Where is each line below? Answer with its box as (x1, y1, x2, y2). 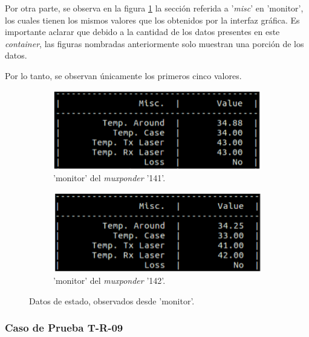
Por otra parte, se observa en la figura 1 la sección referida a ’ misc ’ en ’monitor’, (5, 2, 304, 14)
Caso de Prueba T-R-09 (5, 320, 123, 335)
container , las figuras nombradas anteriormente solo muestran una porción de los (5, 37, 304, 50)
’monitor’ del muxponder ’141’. (53, 172, 166, 184)
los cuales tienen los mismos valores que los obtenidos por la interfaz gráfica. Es (5, 13, 300, 26)
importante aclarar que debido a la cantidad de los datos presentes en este (5, 25, 280, 38)
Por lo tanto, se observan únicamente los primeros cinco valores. (5, 69, 242, 82)
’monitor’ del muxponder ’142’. (53, 274, 166, 286)
